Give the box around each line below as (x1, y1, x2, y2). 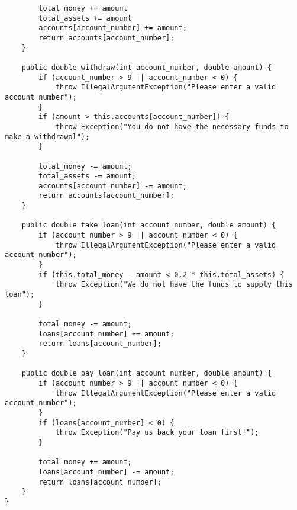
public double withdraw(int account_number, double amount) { (21, 63, 272, 72)
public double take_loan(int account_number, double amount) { (21, 221, 276, 230)
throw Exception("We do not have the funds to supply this (55, 280, 293, 289)
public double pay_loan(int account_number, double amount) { (21, 369, 272, 378)
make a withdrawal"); (5, 132, 90, 141)
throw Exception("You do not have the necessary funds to (55, 122, 289, 131)
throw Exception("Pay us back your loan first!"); (55, 428, 259, 437)
